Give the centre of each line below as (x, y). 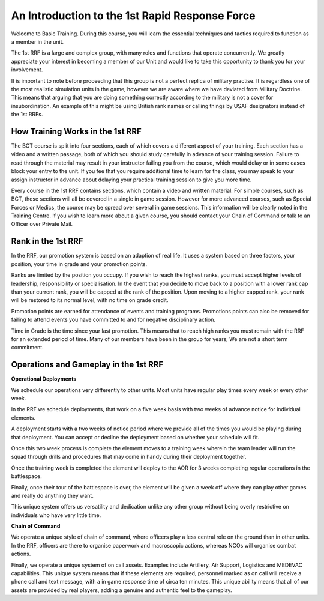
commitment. (28, 348)
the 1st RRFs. (27, 115)
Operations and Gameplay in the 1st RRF (87, 365)
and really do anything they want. (52, 495)
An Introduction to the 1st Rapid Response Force (133, 16)
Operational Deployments (44, 379)
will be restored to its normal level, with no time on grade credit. (90, 300)
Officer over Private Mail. (42, 224)
